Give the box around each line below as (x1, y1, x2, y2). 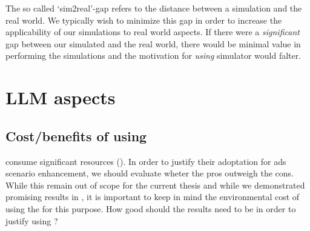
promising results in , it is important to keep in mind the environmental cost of (5, 190, 300, 203)
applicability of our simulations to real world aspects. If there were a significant (5, 25, 300, 38)
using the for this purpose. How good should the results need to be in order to (5, 202, 296, 215)
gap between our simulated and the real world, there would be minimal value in (5, 37, 301, 50)
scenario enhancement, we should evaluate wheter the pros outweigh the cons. (5, 167, 294, 179)
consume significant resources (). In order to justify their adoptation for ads (5, 155, 286, 167)
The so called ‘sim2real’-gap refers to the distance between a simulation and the (5, 2, 302, 14)
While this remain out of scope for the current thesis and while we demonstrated (5, 178, 305, 191)
